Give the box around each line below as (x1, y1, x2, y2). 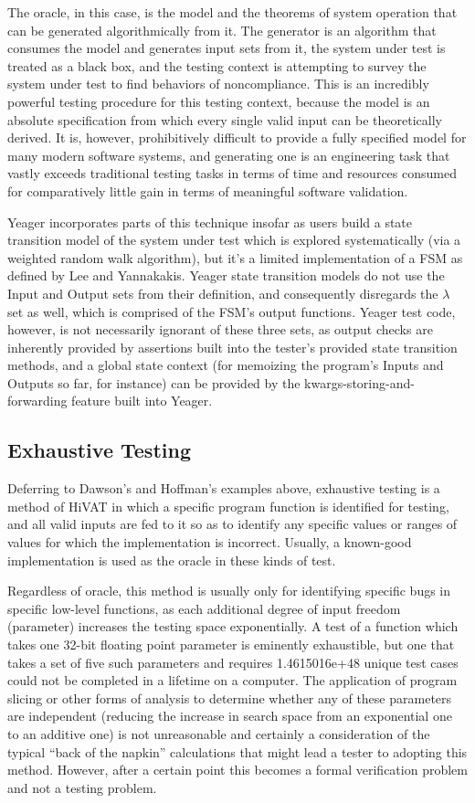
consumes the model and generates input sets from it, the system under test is (7, 38, 446, 58)
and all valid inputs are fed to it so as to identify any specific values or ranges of (7, 514, 458, 534)
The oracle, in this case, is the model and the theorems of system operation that (7, 3, 458, 21)
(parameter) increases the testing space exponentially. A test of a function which (7, 617, 459, 636)
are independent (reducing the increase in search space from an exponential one (7, 706, 452, 725)
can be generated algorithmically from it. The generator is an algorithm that (7, 20, 437, 39)
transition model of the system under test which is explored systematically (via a (7, 230, 461, 249)
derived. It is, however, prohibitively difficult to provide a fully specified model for (7, 128, 467, 147)
